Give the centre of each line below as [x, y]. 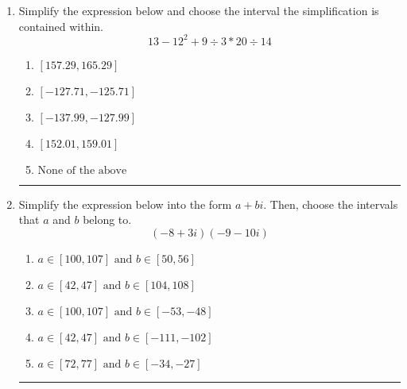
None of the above [82, 170]
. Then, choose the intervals [331, 204]
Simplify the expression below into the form [125, 204]
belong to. [107, 220]
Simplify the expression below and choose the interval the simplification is [199, 10]
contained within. [61, 26]
